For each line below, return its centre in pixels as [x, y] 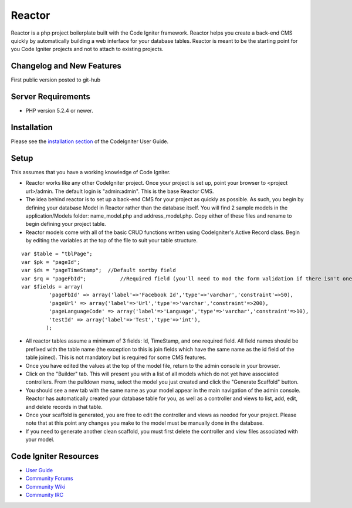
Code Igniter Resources [55, 456]
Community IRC [45, 495]
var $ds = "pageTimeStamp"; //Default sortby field [99, 270]
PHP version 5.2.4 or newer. [59, 111]
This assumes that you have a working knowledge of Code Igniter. [91, 172]
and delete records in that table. [64, 407]
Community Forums [49, 479]
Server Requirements [51, 97]
